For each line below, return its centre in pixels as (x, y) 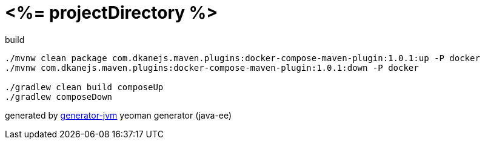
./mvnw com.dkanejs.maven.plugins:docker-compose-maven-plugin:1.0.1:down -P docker (212, 67)
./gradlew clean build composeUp (84, 87)
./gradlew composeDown (59, 97)
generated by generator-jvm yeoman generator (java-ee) (119, 115)
